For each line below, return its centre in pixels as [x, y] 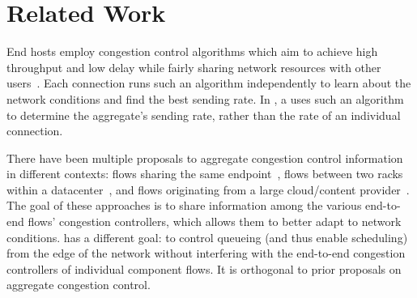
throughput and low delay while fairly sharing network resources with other [194, 67]
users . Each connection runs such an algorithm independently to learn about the [209, 83]
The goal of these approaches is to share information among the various [184, 205]
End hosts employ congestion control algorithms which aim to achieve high [192, 51]
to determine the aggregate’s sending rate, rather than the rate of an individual [204, 115]
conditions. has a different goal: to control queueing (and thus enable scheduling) [207, 237]
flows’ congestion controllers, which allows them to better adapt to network [215, 221]
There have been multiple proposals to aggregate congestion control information [205, 158]
